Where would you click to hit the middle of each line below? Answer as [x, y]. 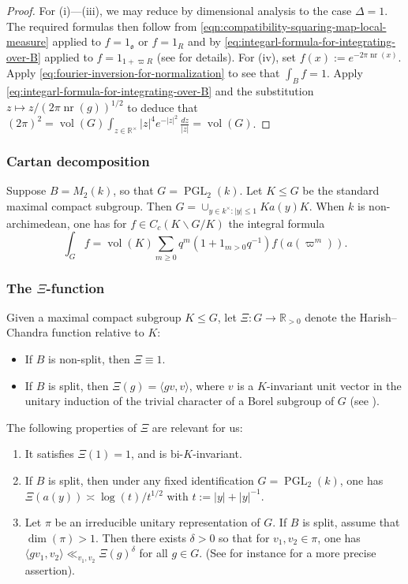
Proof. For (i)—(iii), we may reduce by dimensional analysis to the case [179, 10]
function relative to [98, 332]
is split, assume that [351, 522]
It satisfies [49, 454]
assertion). [50, 569]
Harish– [378, 316]
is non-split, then [89, 359]
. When [327, 205]
